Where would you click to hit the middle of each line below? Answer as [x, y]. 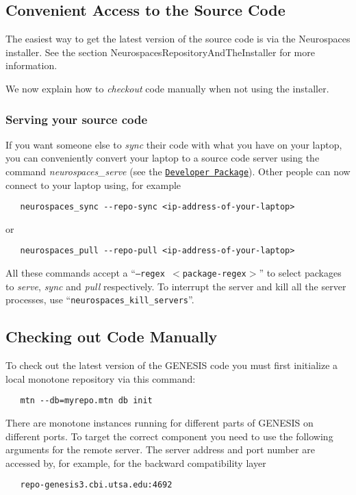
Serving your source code [77, 119]
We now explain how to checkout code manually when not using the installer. [167, 88]
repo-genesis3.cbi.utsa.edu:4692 [96, 485]
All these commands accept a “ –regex [85, 273]
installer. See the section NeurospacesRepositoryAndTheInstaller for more [160, 52]
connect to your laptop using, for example [93, 185]
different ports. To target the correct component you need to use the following [169, 436]
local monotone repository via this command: [101, 378]
